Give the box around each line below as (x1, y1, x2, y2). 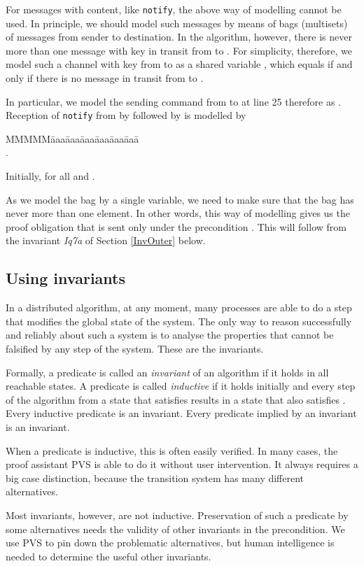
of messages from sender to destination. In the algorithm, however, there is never (6, 29, 352, 44)
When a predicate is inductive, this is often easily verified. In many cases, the (6, 443, 338, 458)
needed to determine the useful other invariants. (6, 549, 211, 563)
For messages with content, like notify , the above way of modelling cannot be (6, 2, 342, 16)
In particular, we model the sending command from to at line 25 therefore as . (6, 94, 342, 108)
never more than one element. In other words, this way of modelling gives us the (6, 206, 350, 220)
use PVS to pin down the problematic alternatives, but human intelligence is (6, 535, 335, 550)
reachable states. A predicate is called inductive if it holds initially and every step (6, 378, 356, 393)
